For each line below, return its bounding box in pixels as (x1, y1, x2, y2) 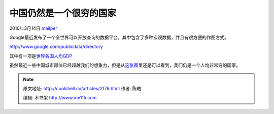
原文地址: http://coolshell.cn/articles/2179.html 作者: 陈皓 (23, 85, 142, 91)
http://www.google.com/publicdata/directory (9, 43, 104, 50)
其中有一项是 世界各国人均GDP (9, 53, 73, 59)
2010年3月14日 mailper (9, 25, 58, 31)
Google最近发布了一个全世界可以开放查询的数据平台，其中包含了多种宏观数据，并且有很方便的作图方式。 (9, 34, 229, 40)
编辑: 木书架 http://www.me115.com (23, 95, 97, 101)
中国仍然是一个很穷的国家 (9, 8, 117, 19)
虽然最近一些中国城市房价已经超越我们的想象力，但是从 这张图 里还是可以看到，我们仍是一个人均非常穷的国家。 (9, 62, 241, 68)
